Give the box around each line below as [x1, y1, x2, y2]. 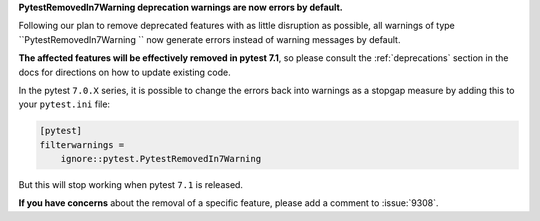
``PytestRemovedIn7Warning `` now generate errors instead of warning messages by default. [18, 33, 401, 45]
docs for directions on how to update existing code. [18, 66, 232, 78]
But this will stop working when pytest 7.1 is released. [18, 179, 244, 191]
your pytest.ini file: [18, 98, 110, 110]
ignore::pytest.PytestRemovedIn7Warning [60, 153, 262, 165]
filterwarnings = [39, 139, 125, 150]
